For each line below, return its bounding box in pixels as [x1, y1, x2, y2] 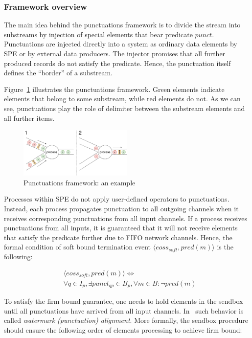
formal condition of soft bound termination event [4, 242, 151, 252]
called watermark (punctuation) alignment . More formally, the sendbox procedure [4, 315, 248, 325]
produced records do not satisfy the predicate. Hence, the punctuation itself [4, 58, 231, 68]
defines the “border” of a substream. [4, 68, 113, 78]
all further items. [4, 113, 55, 123]
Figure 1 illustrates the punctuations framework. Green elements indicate [4, 84, 225, 94]
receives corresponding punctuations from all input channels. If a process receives [4, 213, 247, 223]
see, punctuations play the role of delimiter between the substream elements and [4, 103, 245, 113]
